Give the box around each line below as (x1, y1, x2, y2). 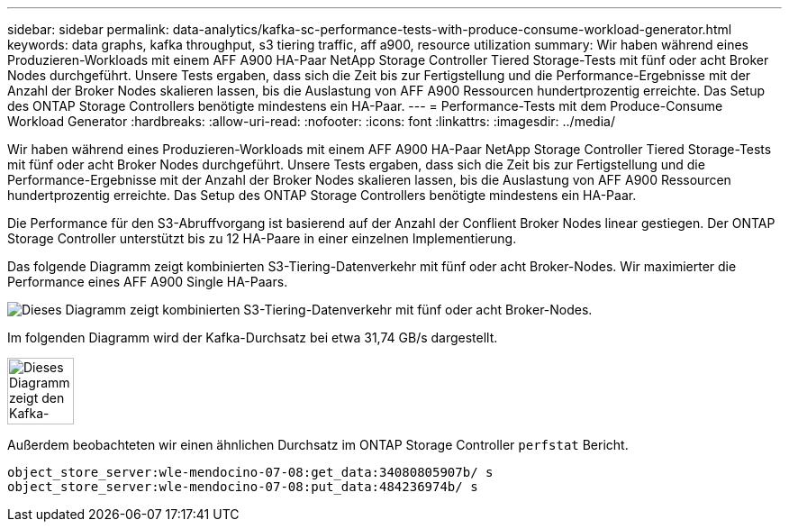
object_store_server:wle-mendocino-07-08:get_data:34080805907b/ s (7, 465, 494, 479)
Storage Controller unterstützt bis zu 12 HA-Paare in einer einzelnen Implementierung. (7, 231, 517, 246)
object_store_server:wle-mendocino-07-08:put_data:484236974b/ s (7, 479, 478, 494)
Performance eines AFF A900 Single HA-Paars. (7, 274, 288, 289)
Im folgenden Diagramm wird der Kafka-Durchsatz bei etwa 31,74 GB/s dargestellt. (7, 330, 498, 345)
